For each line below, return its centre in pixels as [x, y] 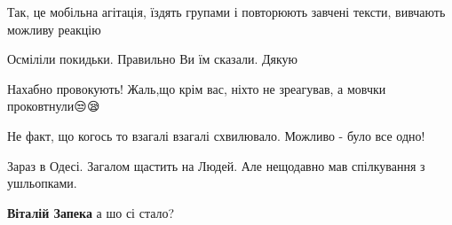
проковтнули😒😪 [54, 106]
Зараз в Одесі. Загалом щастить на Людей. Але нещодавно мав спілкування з [216, 165]
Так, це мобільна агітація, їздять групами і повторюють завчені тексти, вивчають [226, 12]
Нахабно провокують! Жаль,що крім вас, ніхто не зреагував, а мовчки [197, 88]
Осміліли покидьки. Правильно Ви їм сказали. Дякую [153, 59]
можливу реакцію [54, 29]
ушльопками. [42, 183]
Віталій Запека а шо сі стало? [91, 212]
